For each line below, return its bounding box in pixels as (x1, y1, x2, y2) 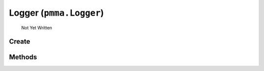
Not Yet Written (21, 24, 52, 30)
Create (9, 37, 30, 46)
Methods (9, 53, 37, 61)
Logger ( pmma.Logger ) (9, 7, 104, 18)
